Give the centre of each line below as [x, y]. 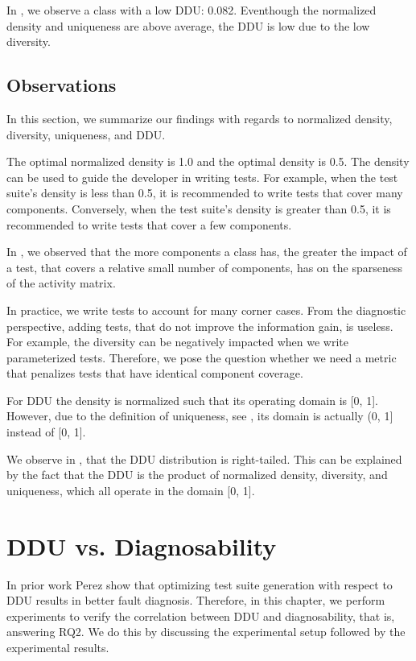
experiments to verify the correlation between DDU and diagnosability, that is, [201, 616]
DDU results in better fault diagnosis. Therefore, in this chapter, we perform [196, 600]
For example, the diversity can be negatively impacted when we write [178, 342]
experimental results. [58, 647]
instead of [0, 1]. [46, 432]
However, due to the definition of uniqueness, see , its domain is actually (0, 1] [200, 416]
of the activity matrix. [61, 283]
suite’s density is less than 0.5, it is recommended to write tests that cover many [205, 193]
